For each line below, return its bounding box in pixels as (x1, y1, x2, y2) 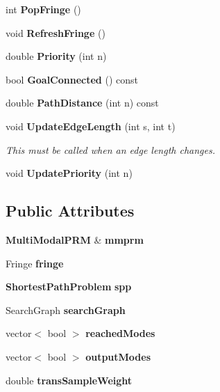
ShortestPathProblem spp (6, 279, 132, 294)
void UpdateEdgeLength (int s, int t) (6, 118, 176, 133)
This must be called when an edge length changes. (6, 142, 216, 157)
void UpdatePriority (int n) (6, 166, 133, 180)
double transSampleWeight (6, 373, 133, 387)
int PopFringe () (6, 2, 81, 16)
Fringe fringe (6, 256, 64, 270)
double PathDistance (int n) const (6, 95, 159, 110)
